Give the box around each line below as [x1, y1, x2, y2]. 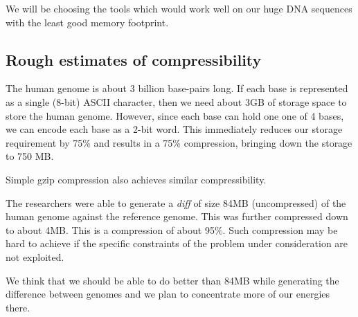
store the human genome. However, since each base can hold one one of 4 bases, [6, 108, 344, 123]
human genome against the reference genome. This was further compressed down [6, 209, 348, 224]
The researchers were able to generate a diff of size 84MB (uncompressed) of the [6, 195, 346, 210]
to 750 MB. [6, 149, 54, 163]
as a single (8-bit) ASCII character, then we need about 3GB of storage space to [6, 94, 347, 109]
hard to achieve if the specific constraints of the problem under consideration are [6, 236, 348, 251]
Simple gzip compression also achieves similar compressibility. [6, 172, 267, 186]
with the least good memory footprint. [6, 15, 169, 29]
